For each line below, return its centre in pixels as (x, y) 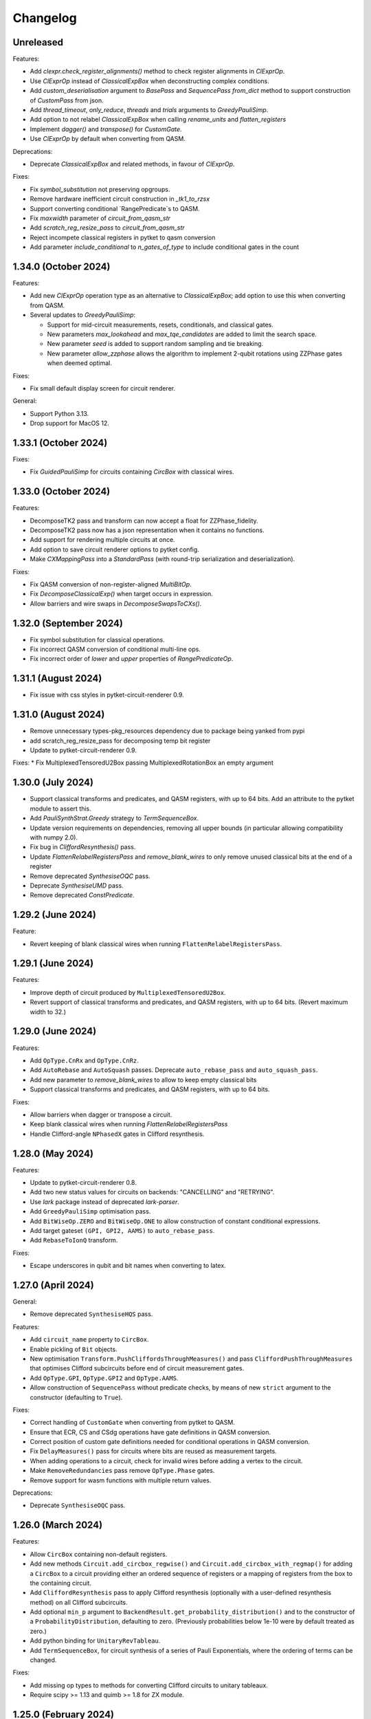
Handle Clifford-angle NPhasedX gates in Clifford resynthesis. (117, 1134)
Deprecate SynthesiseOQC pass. (78, 1505)
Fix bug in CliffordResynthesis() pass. (83, 847)
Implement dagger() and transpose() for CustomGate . (106, 129)
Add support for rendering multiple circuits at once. (102, 540)
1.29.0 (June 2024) (55, 1031)
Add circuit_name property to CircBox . (89, 1339)
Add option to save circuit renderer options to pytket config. (114, 549)
